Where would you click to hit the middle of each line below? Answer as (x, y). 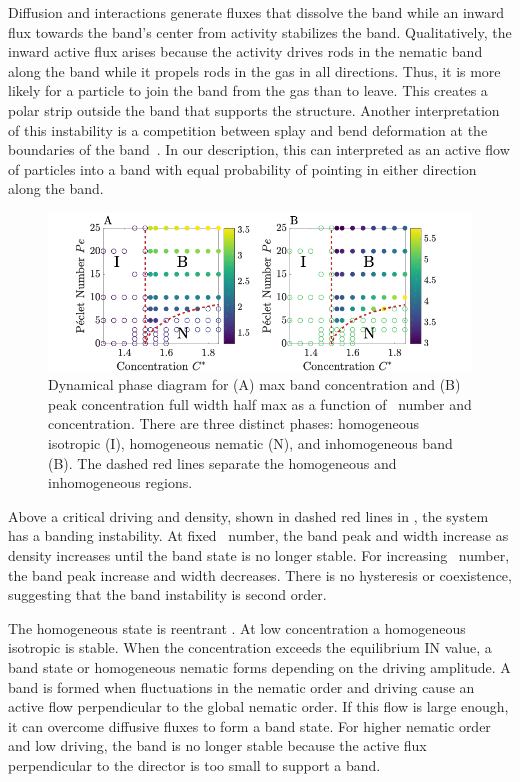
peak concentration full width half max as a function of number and (260, 403)
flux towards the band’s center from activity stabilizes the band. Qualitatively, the (260, 31)
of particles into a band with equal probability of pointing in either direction (242, 168)
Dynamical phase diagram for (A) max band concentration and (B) (254, 384)
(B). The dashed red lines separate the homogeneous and (222, 462)
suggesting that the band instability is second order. (167, 594)
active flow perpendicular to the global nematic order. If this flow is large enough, (258, 706)
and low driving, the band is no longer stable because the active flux (217, 745)
